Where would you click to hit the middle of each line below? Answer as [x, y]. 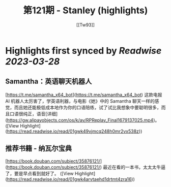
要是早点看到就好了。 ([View [44, 173]
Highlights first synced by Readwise [83, 51]
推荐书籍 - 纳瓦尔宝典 [39, 149]
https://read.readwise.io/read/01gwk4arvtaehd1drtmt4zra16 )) [71, 179]
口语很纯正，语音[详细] [34, 114]
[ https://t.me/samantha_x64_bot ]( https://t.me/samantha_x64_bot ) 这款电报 [84, 95]
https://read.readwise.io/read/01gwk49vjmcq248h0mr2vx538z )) [75, 131]
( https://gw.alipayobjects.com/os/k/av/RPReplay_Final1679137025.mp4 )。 [82, 120]
